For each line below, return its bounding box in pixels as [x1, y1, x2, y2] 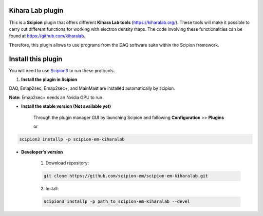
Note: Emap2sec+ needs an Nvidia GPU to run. [9, 94, 104, 100]
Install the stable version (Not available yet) [21, 103, 112, 109]
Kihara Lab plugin [9, 6, 63, 15]
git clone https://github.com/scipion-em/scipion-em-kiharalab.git [43, 173, 208, 179]
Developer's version [21, 149, 63, 155]
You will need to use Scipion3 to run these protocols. [9, 67, 115, 73]
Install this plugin [9, 55, 63, 63]
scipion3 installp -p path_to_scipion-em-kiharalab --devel [43, 199, 190, 204]
